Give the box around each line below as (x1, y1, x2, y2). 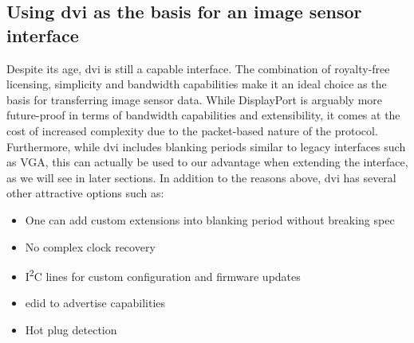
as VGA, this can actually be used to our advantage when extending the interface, (6, 154, 408, 170)
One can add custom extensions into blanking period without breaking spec (25, 211, 395, 228)
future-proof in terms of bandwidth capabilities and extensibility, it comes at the (6, 107, 400, 123)
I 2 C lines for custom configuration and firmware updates (25, 266, 301, 284)
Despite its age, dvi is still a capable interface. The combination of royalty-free (6, 60, 390, 76)
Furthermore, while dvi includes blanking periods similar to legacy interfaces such (6, 138, 406, 154)
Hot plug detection (25, 321, 117, 337)
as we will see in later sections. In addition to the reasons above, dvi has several (6, 169, 396, 185)
